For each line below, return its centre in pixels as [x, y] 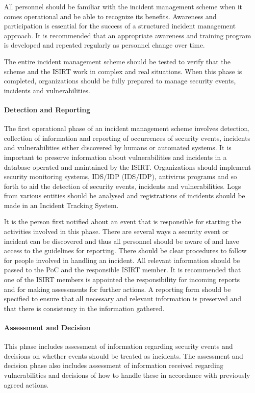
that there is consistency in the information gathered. [84, 308]
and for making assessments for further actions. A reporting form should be [117, 289]
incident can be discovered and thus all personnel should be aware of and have [122, 241]
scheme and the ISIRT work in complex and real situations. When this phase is [123, 71]
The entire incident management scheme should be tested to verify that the [117, 61]
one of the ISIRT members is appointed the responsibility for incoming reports [122, 279]
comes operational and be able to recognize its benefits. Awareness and [110, 16]
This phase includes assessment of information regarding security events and [118, 346]
